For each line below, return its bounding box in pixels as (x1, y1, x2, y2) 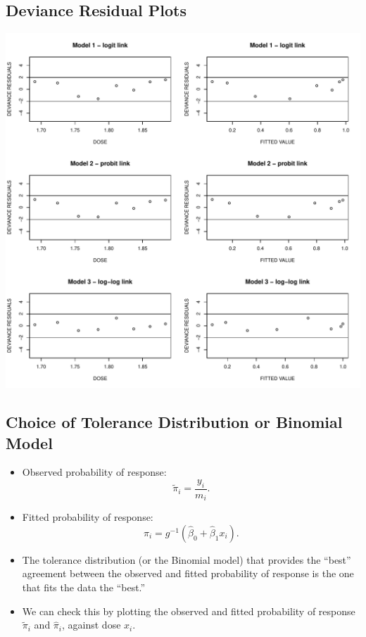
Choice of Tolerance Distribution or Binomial (6, 411, 343, 433)
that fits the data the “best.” (22, 580, 146, 595)
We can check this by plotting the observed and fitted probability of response (22, 603, 355, 618)
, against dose (62, 617, 121, 632)
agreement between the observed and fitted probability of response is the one (22, 566, 354, 581)
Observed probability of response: (22, 465, 167, 479)
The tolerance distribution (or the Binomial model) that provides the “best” (22, 552, 351, 567)
